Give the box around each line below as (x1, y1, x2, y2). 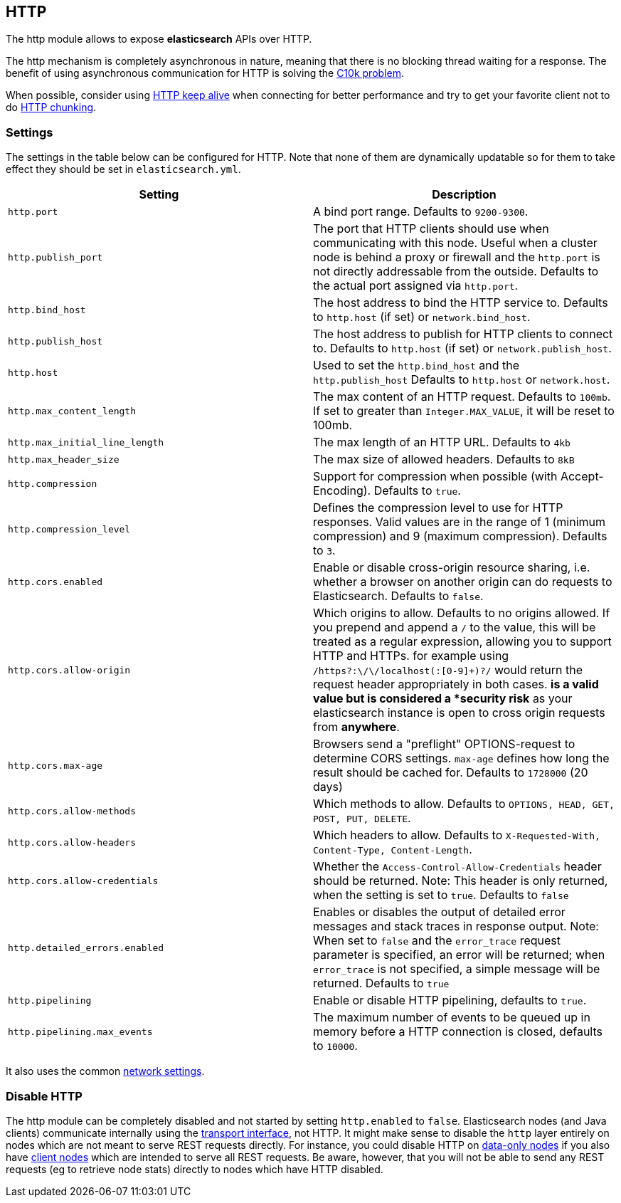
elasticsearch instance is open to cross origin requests (313, 705, 605, 720)
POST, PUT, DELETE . (313, 811, 411, 826)
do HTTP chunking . (6, 101, 97, 114)
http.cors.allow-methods (8, 805, 137, 816)
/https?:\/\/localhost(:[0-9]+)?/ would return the (313, 663, 583, 678)
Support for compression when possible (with (313, 469, 558, 484)
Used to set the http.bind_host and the (313, 358, 520, 373)
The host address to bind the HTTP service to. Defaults (313, 295, 608, 310)
